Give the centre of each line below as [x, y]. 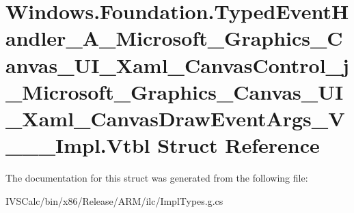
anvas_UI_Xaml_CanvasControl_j [177, 65]
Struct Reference [239, 145]
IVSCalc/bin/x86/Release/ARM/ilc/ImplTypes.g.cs [114, 200]
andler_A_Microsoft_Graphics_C [174, 38]
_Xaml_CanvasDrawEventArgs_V [175, 118]
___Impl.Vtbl [78, 145]
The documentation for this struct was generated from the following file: [157, 178]
